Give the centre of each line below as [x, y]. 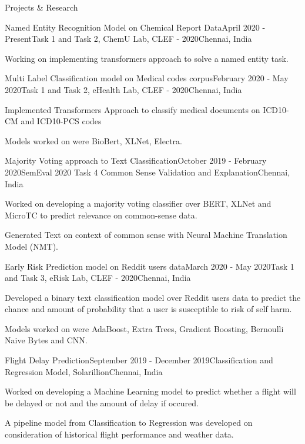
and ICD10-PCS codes [61, 121]
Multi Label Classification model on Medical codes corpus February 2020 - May [147, 78]
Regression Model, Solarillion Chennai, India [84, 371]
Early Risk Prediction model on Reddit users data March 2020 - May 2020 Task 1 [150, 266]
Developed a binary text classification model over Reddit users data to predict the [153, 297]
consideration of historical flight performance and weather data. [119, 434]
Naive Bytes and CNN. [46, 340]
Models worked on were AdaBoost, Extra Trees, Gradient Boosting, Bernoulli [144, 328]
